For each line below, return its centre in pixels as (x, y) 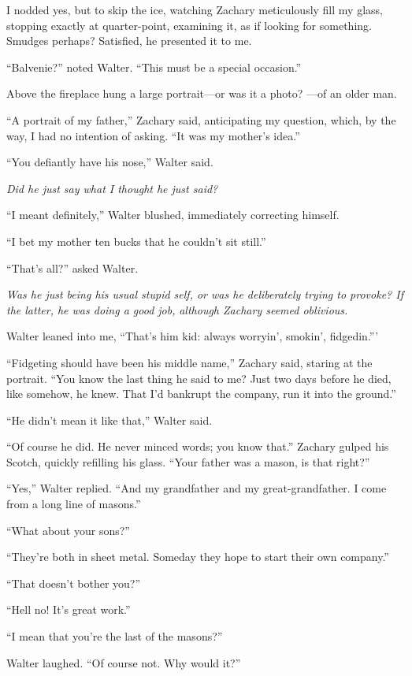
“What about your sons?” (68, 530)
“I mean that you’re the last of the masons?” (115, 636)
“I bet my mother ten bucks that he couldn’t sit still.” (136, 241)
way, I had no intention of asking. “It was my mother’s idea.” (153, 135)
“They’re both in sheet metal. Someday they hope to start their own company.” (198, 557)
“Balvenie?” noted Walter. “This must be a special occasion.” (154, 67)
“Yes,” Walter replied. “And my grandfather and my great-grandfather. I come (197, 488)
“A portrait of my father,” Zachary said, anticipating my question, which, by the (201, 119)
